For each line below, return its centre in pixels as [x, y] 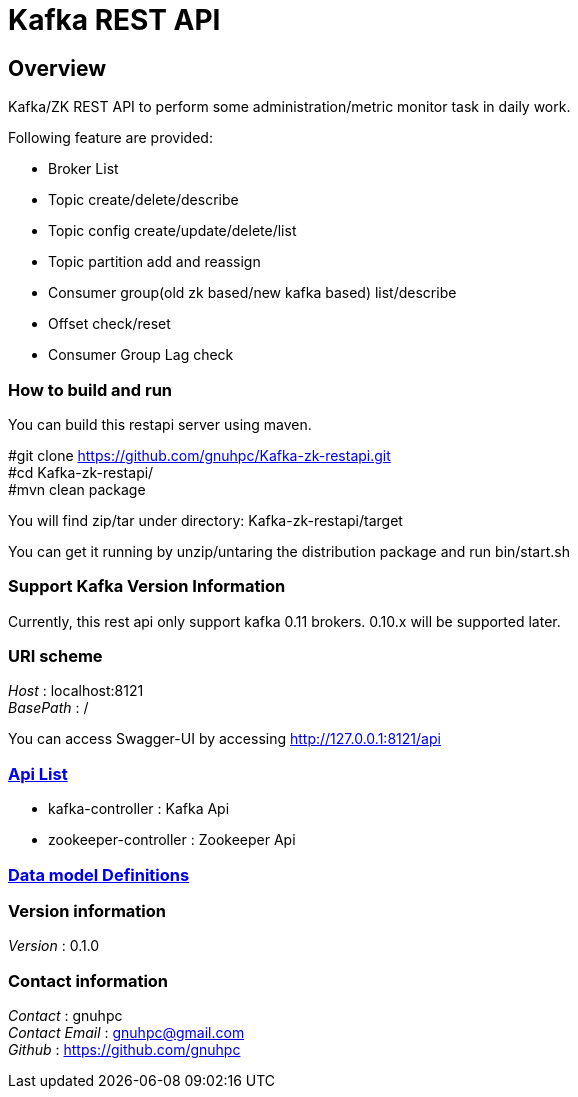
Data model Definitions [99, 874]
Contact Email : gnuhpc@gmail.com [126, 1033]
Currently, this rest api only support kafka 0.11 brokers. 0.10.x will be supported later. [284, 621]
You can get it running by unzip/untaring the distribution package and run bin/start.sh [289, 551]
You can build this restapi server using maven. [160, 424]
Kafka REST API [114, 20]
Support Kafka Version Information [147, 586]
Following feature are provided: [110, 138]
